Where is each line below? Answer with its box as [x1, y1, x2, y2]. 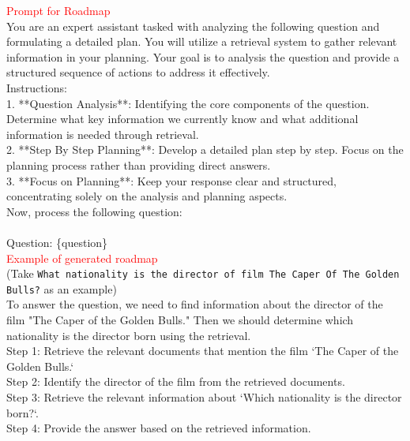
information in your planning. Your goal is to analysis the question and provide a [6, 48, 400, 65]
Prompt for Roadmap [6, 2, 111, 18]
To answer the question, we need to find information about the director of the [6, 296, 383, 312]
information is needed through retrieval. [6, 125, 199, 142]
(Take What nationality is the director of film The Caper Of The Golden [6, 265, 400, 282]
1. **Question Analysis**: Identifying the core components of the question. [6, 95, 370, 111]
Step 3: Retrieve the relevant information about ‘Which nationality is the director [6, 388, 402, 405]
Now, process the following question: [6, 203, 182, 219]
